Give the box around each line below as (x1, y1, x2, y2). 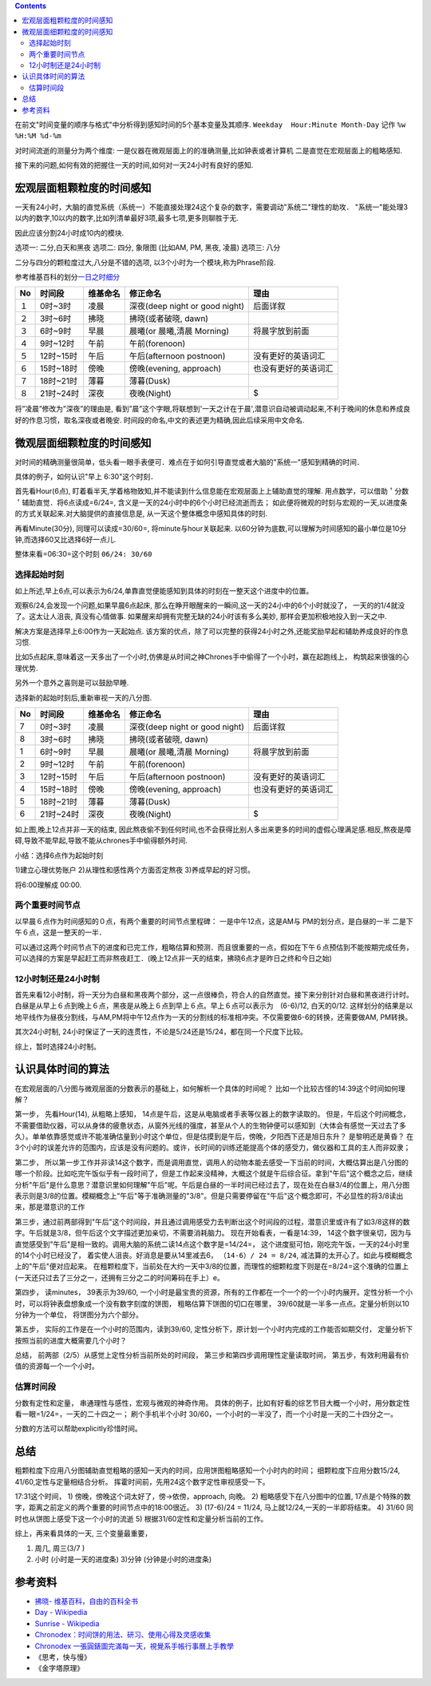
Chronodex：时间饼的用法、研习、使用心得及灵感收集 (34, 1630, 212, 1640)
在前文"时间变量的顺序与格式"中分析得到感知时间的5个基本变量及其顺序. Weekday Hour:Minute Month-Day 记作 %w (14, 120, 406, 129)
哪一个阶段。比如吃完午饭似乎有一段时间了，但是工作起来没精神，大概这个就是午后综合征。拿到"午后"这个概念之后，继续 (14, 1168, 413, 1178)
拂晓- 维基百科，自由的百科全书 (34, 1596, 139, 1605)
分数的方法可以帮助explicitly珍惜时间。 (14, 1424, 143, 1434)
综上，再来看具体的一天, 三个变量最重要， (14, 1529, 152, 1538)
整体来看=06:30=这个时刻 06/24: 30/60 (14, 549, 152, 559)
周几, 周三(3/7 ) (34, 1543, 85, 1553)
